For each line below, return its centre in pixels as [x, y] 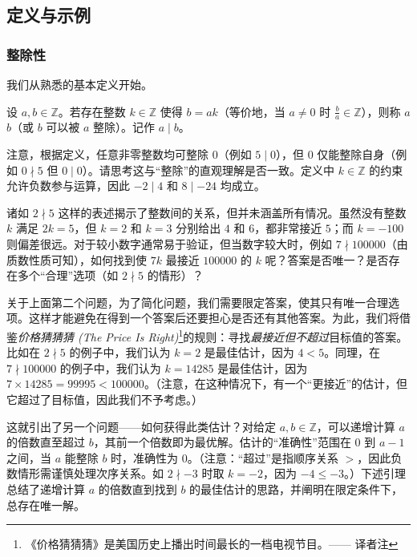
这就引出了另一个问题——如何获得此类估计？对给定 [141, 426]
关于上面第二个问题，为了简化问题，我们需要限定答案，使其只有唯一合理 [197, 302]
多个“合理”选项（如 [68, 275]
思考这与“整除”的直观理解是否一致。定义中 [223, 170]
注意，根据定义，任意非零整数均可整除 [107, 154]
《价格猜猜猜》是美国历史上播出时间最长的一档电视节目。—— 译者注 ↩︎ [212, 544]
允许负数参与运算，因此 [68, 186]
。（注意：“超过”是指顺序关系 [263, 457]
